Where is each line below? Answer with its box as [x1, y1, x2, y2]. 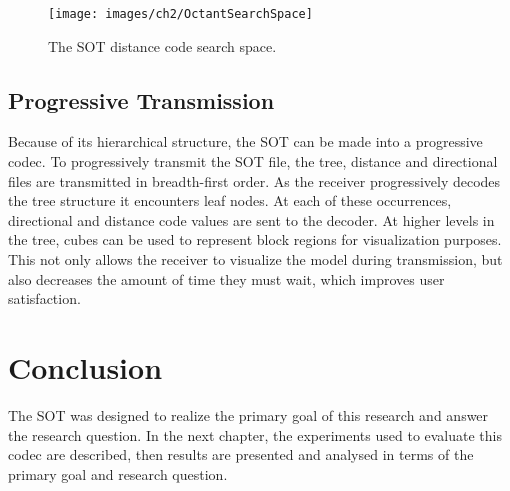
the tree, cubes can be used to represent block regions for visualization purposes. [8, 229, 502, 250]
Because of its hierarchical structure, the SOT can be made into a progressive [8, 131, 483, 152]
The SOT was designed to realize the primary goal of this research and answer [8, 404, 489, 425]
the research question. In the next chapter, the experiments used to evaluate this [8, 424, 503, 445]
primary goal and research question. [8, 463, 228, 484]
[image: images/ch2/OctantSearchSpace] [48, 7, 313, 21]
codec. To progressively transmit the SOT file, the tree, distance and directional [8, 151, 498, 172]
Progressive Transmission [8, 84, 275, 115]
